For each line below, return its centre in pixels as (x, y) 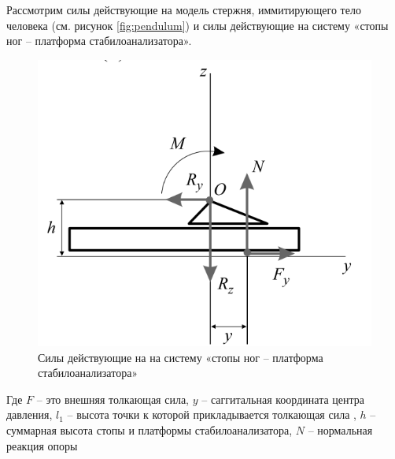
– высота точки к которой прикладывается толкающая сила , (212, 414)
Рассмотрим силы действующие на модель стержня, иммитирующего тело (184, 9)
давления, (30, 414)
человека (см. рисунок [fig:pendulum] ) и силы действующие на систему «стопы (197, 25)
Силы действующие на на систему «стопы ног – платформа (181, 357)
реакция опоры (42, 445)
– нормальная (340, 429)
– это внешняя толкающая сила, (113, 399)
